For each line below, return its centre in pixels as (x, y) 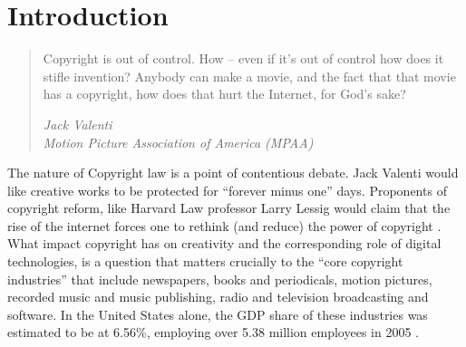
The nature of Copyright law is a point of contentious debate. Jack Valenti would (233, 173)
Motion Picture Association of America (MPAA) (178, 142)
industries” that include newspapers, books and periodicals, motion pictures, (220, 279)
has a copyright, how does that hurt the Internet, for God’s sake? (224, 94)
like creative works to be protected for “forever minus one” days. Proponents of (227, 190)
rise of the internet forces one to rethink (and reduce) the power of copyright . (224, 225)
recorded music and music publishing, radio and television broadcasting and (218, 297)
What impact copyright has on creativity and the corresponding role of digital (224, 243)
